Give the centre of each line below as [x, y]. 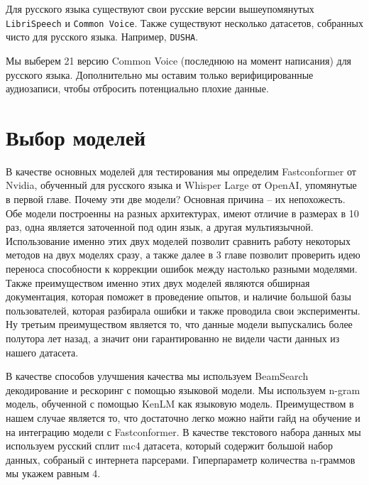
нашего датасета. [42, 352]
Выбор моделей [76, 137]
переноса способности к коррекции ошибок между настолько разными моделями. [182, 268]
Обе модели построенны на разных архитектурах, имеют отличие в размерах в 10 [182, 213]
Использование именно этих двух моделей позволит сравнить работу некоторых [178, 240]
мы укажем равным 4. [53, 473]
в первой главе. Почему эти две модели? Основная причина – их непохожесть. [176, 199]
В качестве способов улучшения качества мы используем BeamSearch [157, 376]
